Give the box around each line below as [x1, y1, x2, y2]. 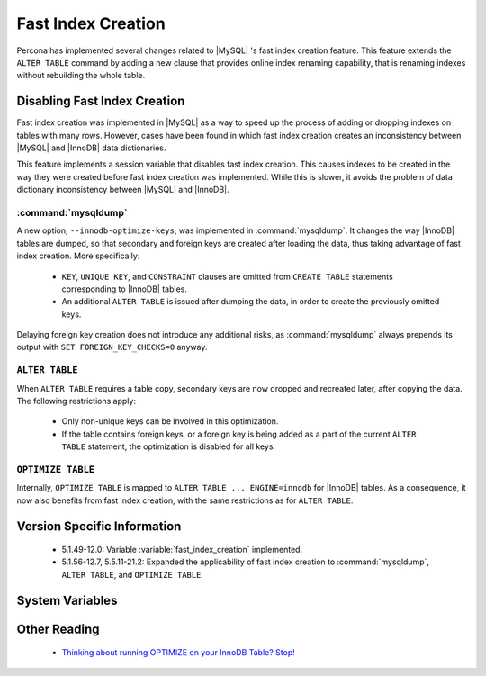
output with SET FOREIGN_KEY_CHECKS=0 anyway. [16, 342, 208, 353]
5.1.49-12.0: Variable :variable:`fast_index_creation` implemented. [61, 545, 303, 555]
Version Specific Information [16, 518, 182, 534]
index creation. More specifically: [16, 250, 140, 261]
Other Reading [16, 621, 100, 636]
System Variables [16, 592, 118, 608]
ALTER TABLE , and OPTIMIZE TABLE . [61, 569, 204, 580]
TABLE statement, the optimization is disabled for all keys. [61, 441, 276, 452]
